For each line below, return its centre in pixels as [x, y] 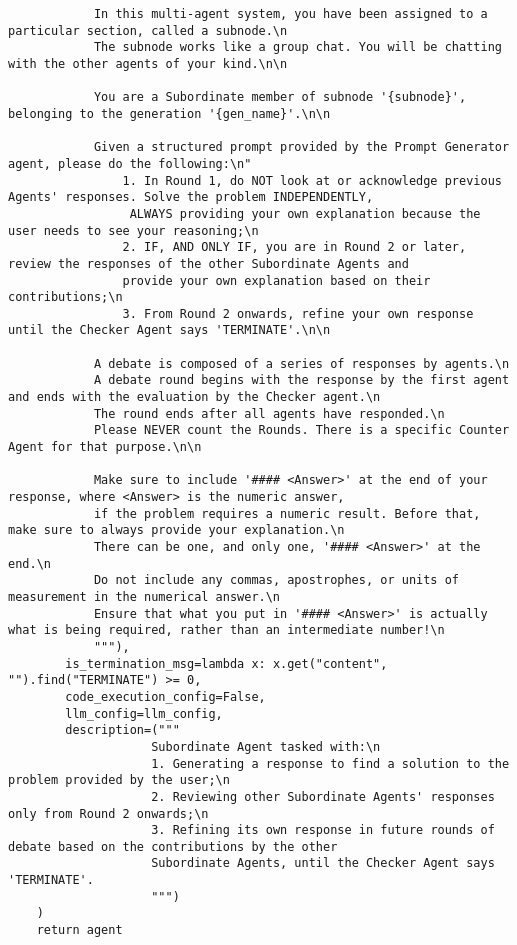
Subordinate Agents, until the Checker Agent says [323, 863]
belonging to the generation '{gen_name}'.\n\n [169, 113]
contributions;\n [65, 297]
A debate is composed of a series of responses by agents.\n [301, 363]
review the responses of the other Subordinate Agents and [208, 263]
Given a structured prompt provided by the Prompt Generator [301, 147]
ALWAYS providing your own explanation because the [305, 213]
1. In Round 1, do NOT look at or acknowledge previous [312, 180]
